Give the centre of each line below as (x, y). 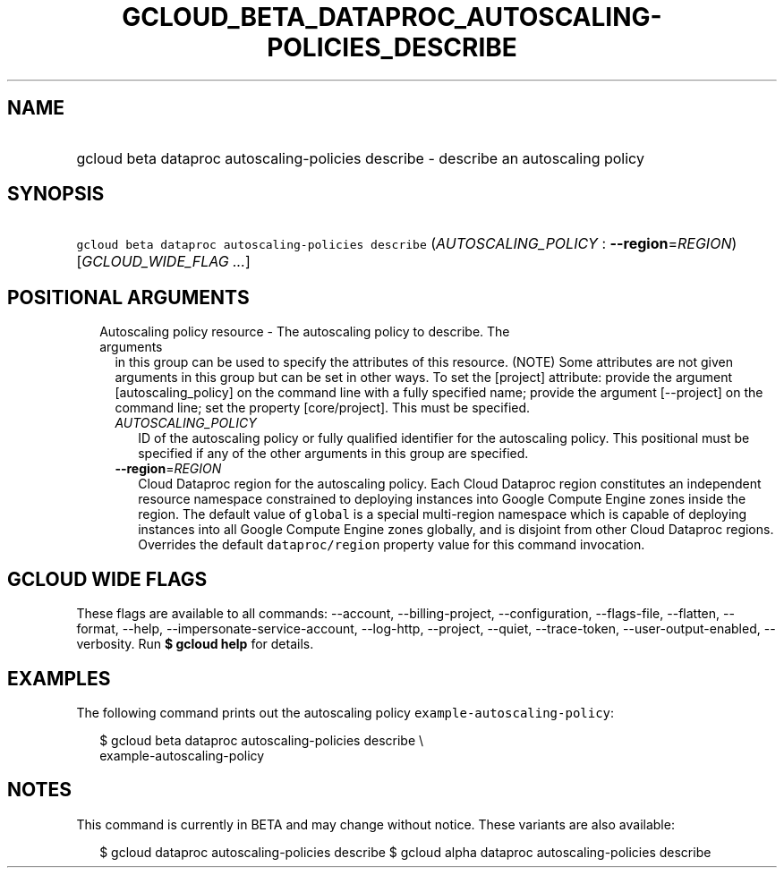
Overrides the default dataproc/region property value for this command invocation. (392, 545)
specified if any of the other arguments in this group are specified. (333, 454)
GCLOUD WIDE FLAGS (107, 579)
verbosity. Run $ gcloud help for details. (195, 644)
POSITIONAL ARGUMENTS (128, 297)
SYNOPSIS (56, 194)
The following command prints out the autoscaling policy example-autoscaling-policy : (345, 712)
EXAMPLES (59, 678)
